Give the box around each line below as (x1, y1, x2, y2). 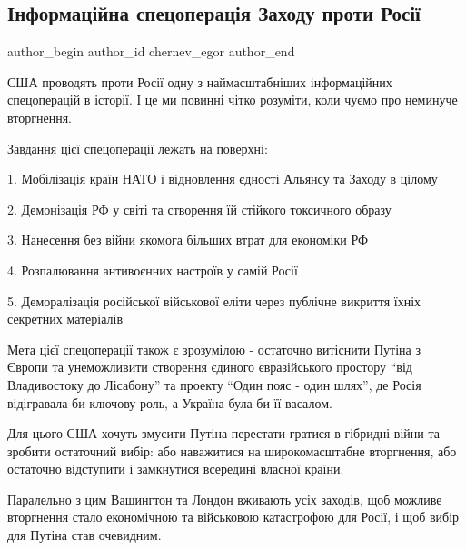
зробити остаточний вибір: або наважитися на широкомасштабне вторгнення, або (7, 441, 457, 460)
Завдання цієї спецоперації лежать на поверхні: (7, 138, 268, 157)
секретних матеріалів (7, 309, 124, 328)
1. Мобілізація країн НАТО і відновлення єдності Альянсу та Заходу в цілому (7, 169, 438, 188)
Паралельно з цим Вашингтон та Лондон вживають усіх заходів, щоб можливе (7, 489, 442, 508)
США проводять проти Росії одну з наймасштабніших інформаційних (7, 72, 392, 91)
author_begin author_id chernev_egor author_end (7, 42, 295, 61)
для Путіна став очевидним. (7, 525, 162, 545)
